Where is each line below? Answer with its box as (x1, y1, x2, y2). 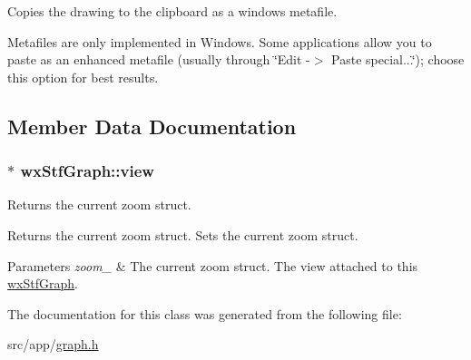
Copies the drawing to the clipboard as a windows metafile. (7, 2, 338, 20)
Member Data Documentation (7, 112, 297, 140)
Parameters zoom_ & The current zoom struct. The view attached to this (7, 256, 418, 275)
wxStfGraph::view (20, 160, 154, 182)
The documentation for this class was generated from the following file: (7, 304, 402, 323)
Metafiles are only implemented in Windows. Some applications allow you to (7, 32, 432, 51)
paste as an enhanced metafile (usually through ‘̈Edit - (7, 50, 310, 69)
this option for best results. (7, 67, 159, 86)
